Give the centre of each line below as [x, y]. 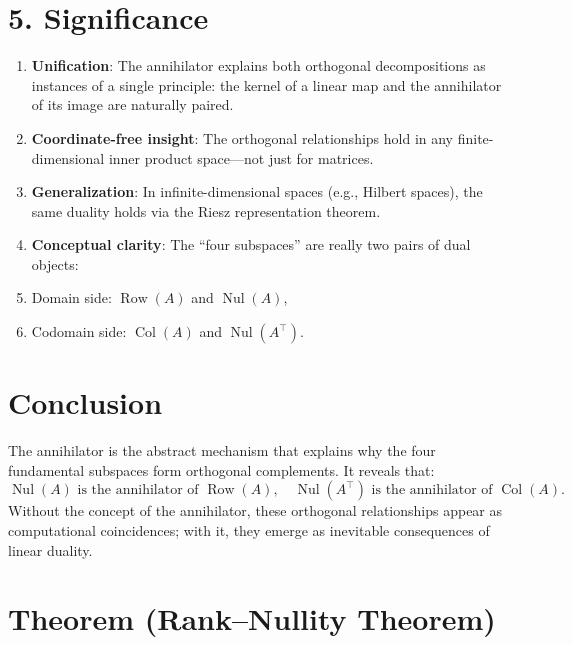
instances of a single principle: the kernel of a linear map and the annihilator [266, 84]
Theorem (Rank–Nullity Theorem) [252, 618]
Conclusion [85, 402]
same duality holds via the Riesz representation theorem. [206, 210]
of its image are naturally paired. [132, 104]
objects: [55, 263]
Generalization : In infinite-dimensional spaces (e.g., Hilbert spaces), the [257, 191]
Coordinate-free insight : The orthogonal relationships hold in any [242, 137]
